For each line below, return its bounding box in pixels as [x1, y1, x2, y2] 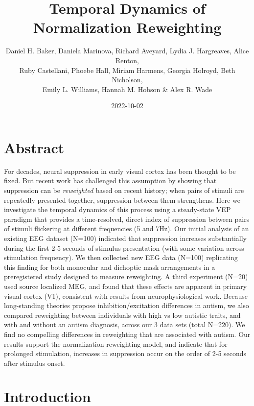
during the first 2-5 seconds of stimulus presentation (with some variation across [4, 242, 244, 253]
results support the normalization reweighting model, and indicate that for [4, 338, 228, 349]
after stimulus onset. [4, 358, 65, 368]
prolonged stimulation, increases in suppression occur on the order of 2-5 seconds [4, 348, 247, 358]
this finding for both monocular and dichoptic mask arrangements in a [4, 262, 215, 272]
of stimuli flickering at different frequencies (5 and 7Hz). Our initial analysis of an [4, 223, 249, 234]
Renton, [115, 55, 139, 65]
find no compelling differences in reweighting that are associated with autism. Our [4, 329, 251, 339]
